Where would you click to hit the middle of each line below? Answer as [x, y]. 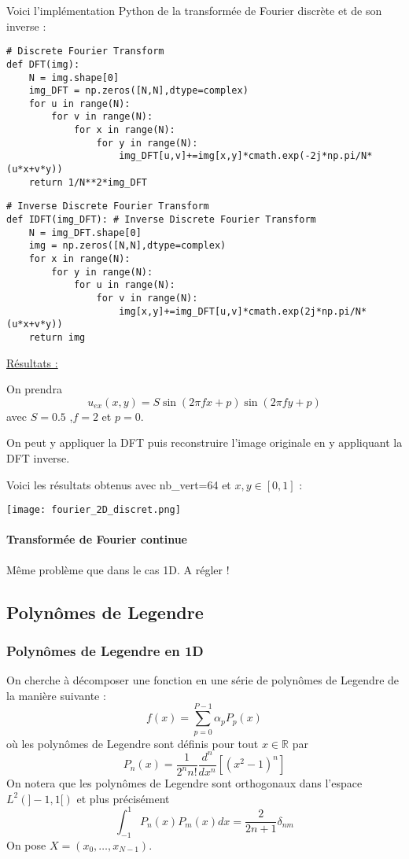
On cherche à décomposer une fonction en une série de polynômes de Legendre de [203, 680]
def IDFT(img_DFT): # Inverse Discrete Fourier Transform [161, 220]
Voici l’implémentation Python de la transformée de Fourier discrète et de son [194, 10]
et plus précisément [123, 798]
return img [57, 337]
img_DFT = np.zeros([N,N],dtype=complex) [138, 91]
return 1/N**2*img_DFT [88, 182]
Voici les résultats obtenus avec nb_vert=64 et [119, 484]
